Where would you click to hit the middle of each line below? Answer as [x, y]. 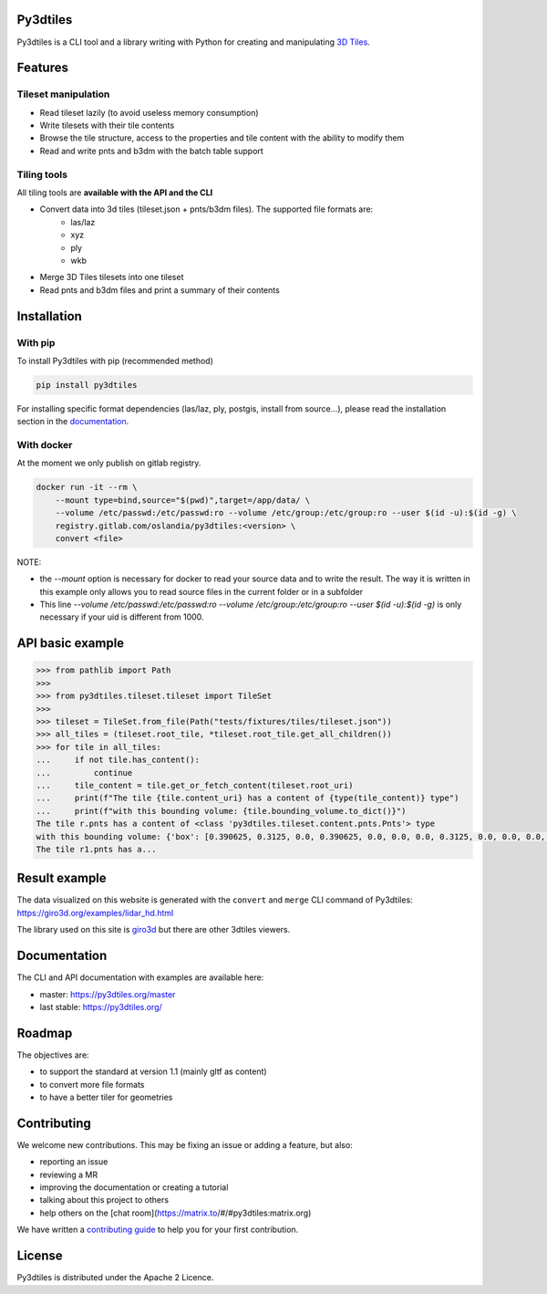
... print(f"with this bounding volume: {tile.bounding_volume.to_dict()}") [221, 811]
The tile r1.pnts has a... [96, 849]
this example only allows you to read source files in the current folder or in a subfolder [201, 591]
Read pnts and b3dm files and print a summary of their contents [160, 290]
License [40, 1256]
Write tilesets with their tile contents [107, 125]
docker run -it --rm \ [87, 487]
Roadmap [45, 1033]
